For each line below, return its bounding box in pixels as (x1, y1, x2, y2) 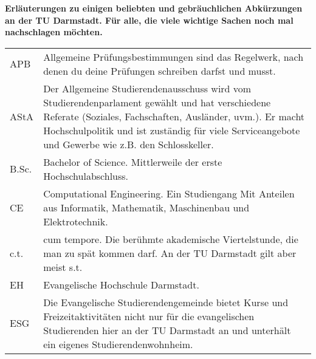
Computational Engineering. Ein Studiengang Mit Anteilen (43, 186, 295, 200)
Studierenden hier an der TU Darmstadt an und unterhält (43, 323, 291, 337)
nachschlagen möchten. (5, 26, 103, 38)
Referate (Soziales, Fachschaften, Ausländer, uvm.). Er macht (43, 109, 305, 123)
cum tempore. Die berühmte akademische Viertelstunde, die (43, 231, 298, 246)
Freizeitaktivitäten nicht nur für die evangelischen (43, 309, 255, 323)
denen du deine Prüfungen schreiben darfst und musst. (43, 63, 276, 78)
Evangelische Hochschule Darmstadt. (43, 277, 199, 292)
